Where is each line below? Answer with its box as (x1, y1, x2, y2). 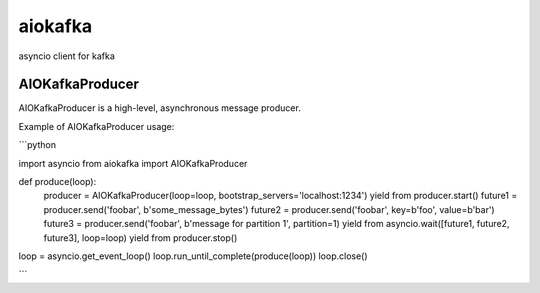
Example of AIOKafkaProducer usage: (18, 120, 175, 132)
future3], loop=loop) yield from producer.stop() (43, 231, 238, 244)
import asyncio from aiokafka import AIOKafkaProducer (18, 157, 248, 169)
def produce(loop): (18, 176, 97, 188)
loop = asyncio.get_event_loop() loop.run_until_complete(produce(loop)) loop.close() (18, 250, 369, 262)
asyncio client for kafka (18, 50, 115, 62)
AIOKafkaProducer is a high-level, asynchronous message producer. (18, 102, 302, 114)
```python (18, 139, 57, 151)
